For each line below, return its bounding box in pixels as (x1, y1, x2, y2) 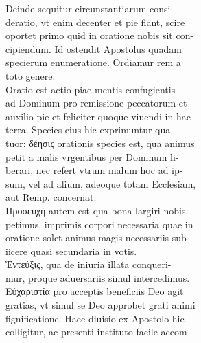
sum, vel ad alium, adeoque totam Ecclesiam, (5, 176, 196, 190)
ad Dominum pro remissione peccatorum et (5, 96, 187, 110)
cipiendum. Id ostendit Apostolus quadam (5, 41, 182, 56)
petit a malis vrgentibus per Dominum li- (5, 149, 179, 164)
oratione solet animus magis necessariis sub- (5, 230, 190, 245)
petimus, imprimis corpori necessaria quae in (5, 217, 193, 231)
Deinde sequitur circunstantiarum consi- (5, 1, 174, 15)
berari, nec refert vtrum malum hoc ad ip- (5, 163, 183, 177)
